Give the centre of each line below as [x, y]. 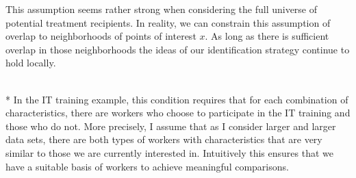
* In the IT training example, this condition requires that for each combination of [177, 99]
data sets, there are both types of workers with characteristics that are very [164, 139]
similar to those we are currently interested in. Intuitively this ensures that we [169, 152]
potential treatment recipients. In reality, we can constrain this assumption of [168, 22]
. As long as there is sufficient [267, 36]
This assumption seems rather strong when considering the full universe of [162, 9]
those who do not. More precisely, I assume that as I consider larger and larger [171, 126]
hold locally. [31, 63]
